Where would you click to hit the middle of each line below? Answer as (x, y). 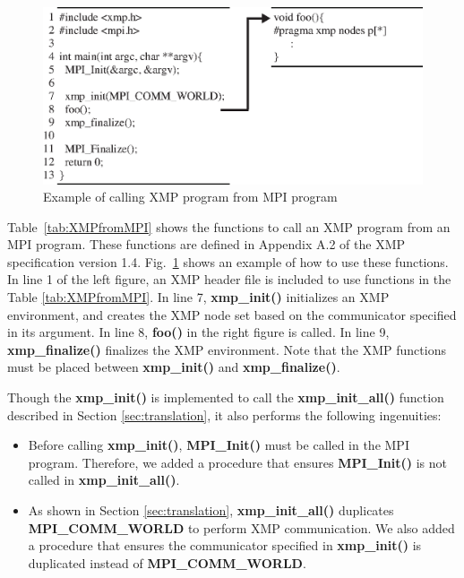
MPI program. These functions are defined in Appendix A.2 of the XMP (206, 244)
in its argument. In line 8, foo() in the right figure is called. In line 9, (198, 332)
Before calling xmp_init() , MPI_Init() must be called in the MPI (219, 445)
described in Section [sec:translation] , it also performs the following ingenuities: (224, 414)
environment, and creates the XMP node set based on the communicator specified (232, 314)
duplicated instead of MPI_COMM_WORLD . (167, 562)
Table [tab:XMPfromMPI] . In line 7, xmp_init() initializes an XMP (198, 297)
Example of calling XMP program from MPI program (190, 197)
